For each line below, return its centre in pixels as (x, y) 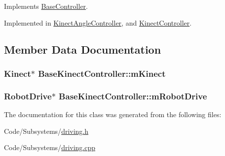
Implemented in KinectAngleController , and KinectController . (98, 22)
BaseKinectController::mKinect (102, 73)
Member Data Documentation (83, 49)
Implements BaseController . (46, 6)
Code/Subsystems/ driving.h (46, 131)
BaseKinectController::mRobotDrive (133, 96)
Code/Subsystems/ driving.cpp (50, 147)
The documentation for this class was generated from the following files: (113, 114)
